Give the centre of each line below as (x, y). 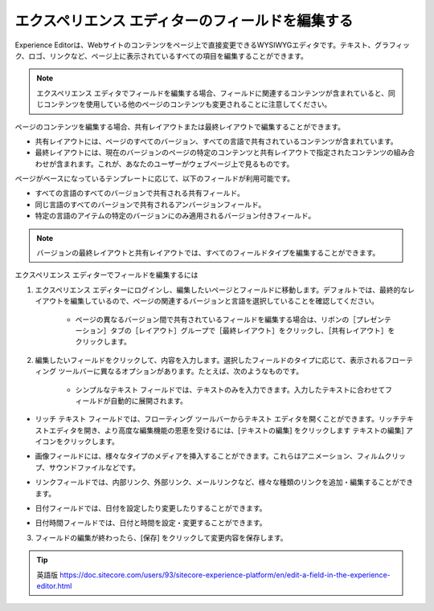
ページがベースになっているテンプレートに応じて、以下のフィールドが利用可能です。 (155, 179)
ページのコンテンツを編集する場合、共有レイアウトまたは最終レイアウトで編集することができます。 (180, 126)
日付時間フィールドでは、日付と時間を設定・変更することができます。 (151, 523)
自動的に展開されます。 (149, 401)
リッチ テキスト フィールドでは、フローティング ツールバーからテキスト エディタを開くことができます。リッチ (217, 419)
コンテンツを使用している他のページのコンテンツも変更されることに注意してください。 (187, 104)
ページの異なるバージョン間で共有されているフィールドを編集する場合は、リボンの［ (216, 319)
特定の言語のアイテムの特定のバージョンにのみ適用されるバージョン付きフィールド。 (175, 216)
